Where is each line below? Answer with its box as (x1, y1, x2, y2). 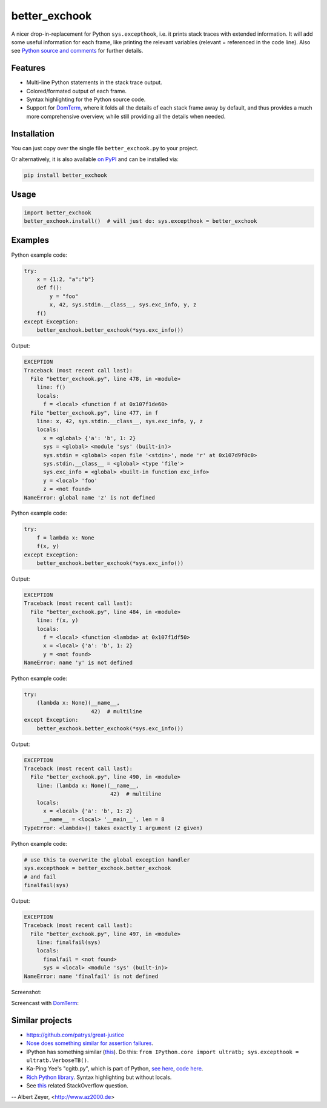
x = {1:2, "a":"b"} (36, 275, 95, 283)
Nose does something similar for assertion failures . (26, 1040, 154, 1047)
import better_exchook (24, 209, 91, 216)
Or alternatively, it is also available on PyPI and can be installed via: (11, 156, 179, 163)
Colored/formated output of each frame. (26, 87, 127, 94)
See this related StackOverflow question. (26, 1082, 128, 1089)
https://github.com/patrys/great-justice (26, 1031, 124, 1038)
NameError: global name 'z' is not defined (24, 494, 156, 501)
